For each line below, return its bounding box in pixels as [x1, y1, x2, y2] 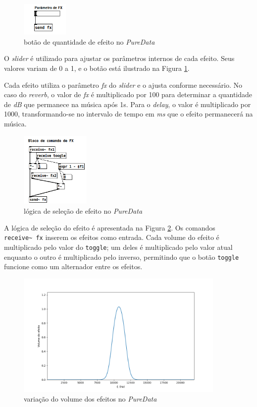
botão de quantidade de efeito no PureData [24, 36, 155, 47]
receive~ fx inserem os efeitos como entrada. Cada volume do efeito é [4, 232, 219, 242]
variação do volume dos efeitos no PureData [24, 394, 157, 404]
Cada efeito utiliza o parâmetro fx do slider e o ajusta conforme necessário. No [4, 79, 242, 90]
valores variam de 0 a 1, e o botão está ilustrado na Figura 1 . [4, 63, 190, 73]
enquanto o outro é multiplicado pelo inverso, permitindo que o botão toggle [4, 251, 239, 262]
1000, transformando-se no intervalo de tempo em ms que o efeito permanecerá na [4, 109, 253, 119]
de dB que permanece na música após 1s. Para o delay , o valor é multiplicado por [4, 99, 251, 109]
